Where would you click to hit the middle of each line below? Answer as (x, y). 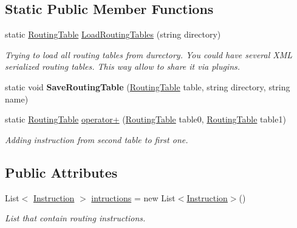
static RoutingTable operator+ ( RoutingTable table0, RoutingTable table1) (145, 119)
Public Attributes (61, 172)
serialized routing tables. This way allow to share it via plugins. (123, 66)
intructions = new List (133, 197)
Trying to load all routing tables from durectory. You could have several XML (149, 54)
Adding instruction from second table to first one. (97, 139)
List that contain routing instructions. (75, 218)
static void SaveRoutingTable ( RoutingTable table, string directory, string (148, 86)
